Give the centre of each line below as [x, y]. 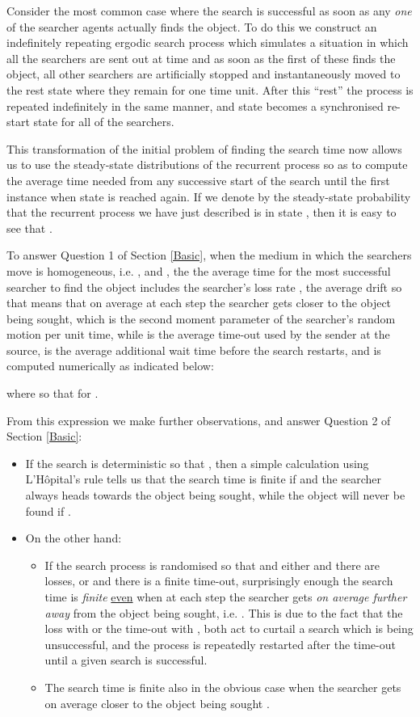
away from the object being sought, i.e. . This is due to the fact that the [224, 612]
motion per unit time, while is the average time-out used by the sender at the [198, 334]
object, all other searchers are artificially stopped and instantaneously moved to [204, 74]
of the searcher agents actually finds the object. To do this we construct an [192, 26]
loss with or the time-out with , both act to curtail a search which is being [229, 628]
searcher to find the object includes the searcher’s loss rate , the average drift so [204, 287]
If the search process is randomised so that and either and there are [212, 565]
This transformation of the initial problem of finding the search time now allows [204, 148]
